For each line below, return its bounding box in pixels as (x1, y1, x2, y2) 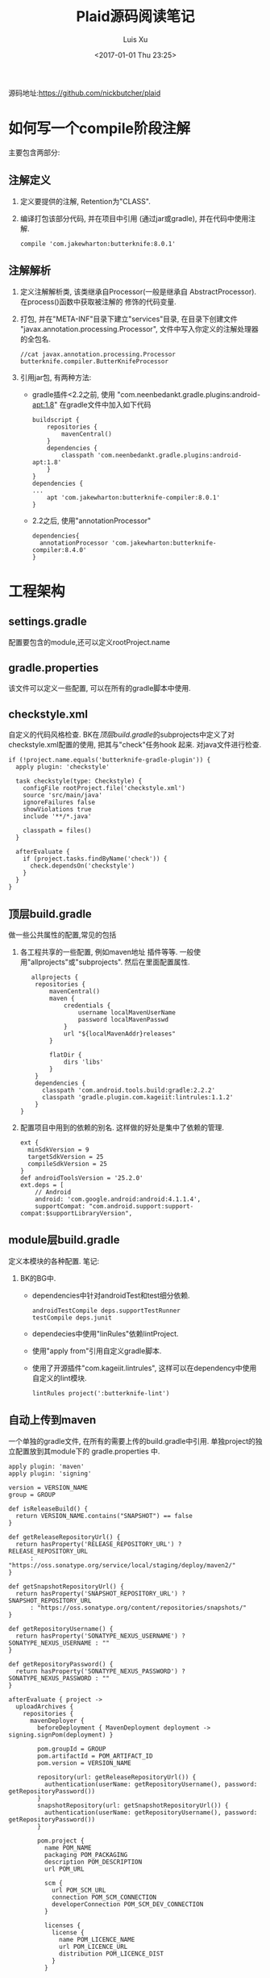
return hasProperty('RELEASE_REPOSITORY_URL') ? (15, 1540, 182, 1548)
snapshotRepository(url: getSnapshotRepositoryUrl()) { (37, 1801, 229, 1809)
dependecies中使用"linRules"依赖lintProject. (31, 1328, 179, 1338)
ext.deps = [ (19, 1181, 64, 1189)
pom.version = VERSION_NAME (37, 1758, 131, 1767)
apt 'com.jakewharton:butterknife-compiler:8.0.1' (47, 493, 220, 501)
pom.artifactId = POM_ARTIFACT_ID (37, 1752, 153, 1760)
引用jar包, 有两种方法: (19, 372, 92, 382)
